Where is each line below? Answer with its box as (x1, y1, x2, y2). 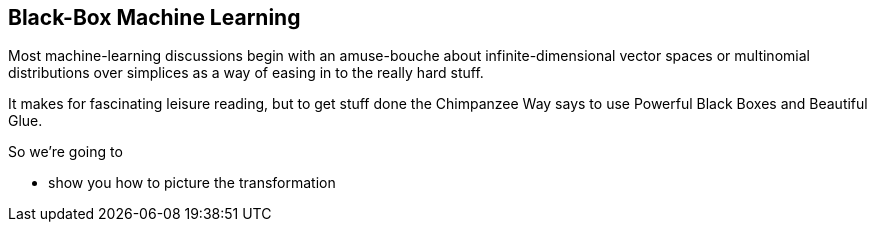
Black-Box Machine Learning (8, 5, 301, 30)
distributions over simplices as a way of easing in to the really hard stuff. (8, 64, 484, 82)
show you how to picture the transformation (48, 174, 336, 192)
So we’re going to (8, 143, 123, 161)
